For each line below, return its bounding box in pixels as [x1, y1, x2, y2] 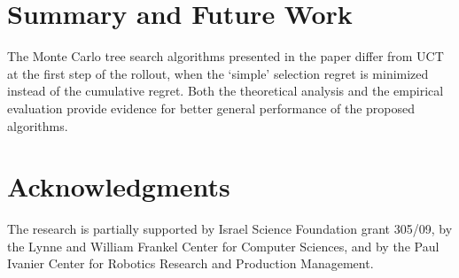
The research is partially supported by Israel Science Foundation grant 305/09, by [7, 220, 453, 238]
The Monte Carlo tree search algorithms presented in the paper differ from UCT [7, 47, 444, 66]
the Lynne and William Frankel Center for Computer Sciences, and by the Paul [7, 236, 440, 255]
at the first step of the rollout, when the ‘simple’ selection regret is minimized [7, 64, 429, 82]
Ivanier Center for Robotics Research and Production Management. [7, 254, 374, 273]
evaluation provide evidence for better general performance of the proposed [7, 98, 416, 117]
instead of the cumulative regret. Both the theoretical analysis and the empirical [7, 81, 444, 100]
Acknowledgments [7, 168, 230, 205]
